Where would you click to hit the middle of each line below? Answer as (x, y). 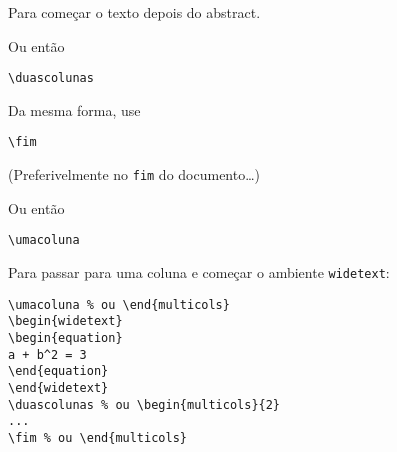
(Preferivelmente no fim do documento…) (134, 174)
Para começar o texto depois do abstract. (134, 12)
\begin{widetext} (65, 321)
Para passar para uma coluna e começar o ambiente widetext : (199, 272)
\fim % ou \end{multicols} (97, 437)
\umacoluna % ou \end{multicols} (119, 304)
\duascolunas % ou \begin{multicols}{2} (144, 404)
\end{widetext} (58, 387)
